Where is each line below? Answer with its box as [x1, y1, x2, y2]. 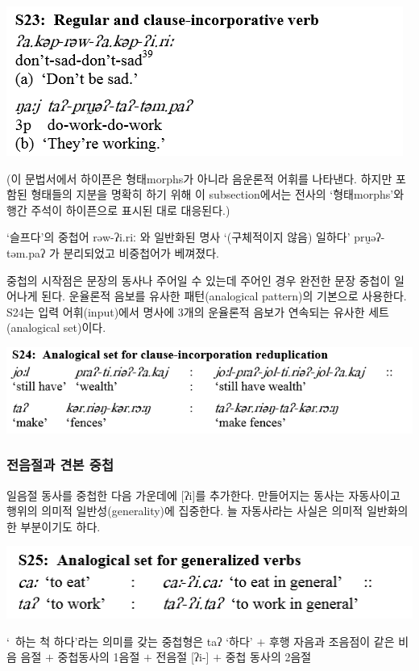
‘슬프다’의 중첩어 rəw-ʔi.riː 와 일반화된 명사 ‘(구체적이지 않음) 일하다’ [6, 229, 351, 245]
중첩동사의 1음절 [57, 648, 140, 665]
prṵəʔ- [354, 229, 385, 245]
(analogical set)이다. [6, 319, 106, 336]
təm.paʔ [6, 244, 46, 261]
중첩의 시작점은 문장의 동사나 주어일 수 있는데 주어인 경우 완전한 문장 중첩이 [6, 271, 391, 288]
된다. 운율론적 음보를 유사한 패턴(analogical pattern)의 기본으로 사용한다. [41, 287, 407, 304]
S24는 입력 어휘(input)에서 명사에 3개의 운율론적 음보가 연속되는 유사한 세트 [6, 303, 389, 320]
